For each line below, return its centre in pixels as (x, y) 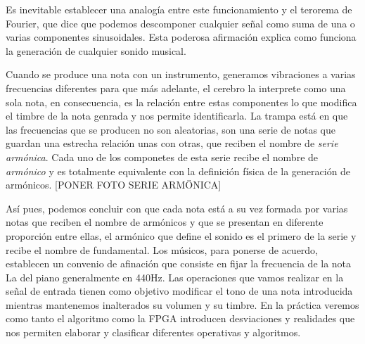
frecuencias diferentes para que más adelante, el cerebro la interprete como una (176, 88)
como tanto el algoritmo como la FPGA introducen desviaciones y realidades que (180, 318)
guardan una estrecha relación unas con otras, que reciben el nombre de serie (172, 143)
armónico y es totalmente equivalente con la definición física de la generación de (178, 171)
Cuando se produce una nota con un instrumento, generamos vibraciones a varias (181, 74)
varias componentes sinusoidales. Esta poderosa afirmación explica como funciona (181, 37)
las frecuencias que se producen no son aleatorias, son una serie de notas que (171, 129)
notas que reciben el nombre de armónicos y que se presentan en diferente (165, 222)
